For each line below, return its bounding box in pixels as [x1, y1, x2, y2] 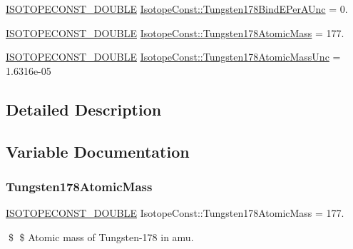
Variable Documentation [6, 140, 190, 162]
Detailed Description [6, 98, 162, 120]
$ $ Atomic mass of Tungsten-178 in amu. [8, 229, 194, 244]
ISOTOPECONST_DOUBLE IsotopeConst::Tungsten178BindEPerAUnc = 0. [6, 1, 348, 16]
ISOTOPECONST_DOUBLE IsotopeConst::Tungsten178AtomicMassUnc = [6, 49, 341, 64]
